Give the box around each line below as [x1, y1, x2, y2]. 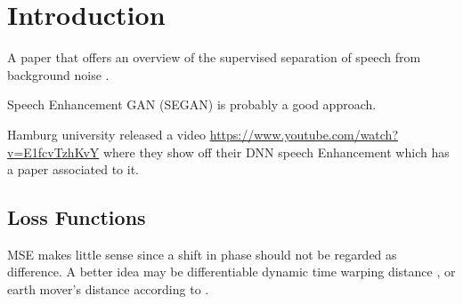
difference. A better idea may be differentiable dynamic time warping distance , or [7, 262, 456, 281]
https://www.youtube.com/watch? [209, 124, 399, 143]
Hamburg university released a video [7, 124, 207, 143]
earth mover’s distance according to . [7, 280, 209, 299]
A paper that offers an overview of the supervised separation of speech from [7, 48, 421, 67]
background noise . [7, 65, 110, 84]
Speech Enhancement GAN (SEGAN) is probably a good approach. [7, 95, 377, 114]
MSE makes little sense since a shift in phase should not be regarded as [7, 244, 397, 263]
